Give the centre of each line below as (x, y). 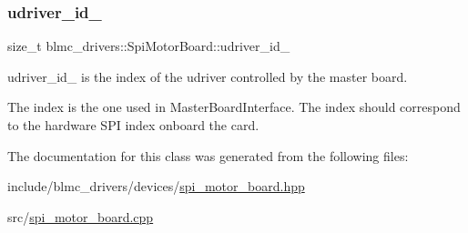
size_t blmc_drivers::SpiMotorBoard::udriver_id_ (149, 46)
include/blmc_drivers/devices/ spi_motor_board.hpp (156, 186)
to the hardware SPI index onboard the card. (133, 125)
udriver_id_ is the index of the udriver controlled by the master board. (208, 76)
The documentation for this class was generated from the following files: (208, 155)
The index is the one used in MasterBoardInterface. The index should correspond (234, 107)
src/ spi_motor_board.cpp (81, 216)
